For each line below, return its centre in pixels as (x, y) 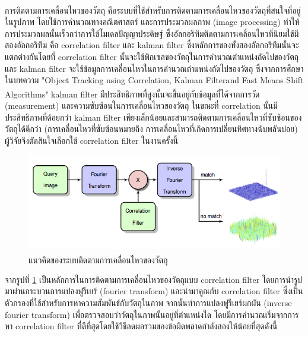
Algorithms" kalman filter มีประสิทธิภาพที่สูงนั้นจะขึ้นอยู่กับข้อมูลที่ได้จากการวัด (132, 94)
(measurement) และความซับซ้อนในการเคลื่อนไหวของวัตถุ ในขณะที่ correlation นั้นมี (141, 105)
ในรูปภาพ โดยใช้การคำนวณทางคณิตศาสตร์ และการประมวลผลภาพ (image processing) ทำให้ (152, 22)
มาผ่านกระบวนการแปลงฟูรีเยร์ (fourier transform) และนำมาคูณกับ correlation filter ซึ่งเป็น (154, 291)
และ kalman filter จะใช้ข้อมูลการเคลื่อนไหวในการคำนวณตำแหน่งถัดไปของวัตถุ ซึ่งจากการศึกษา (154, 68)
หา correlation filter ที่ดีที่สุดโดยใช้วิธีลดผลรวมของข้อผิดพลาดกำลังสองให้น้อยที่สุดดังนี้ (141, 326)
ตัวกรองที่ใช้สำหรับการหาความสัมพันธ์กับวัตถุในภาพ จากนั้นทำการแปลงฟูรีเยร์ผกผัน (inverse (148, 302)
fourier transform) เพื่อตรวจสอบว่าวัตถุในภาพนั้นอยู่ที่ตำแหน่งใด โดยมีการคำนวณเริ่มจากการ (152, 314)
